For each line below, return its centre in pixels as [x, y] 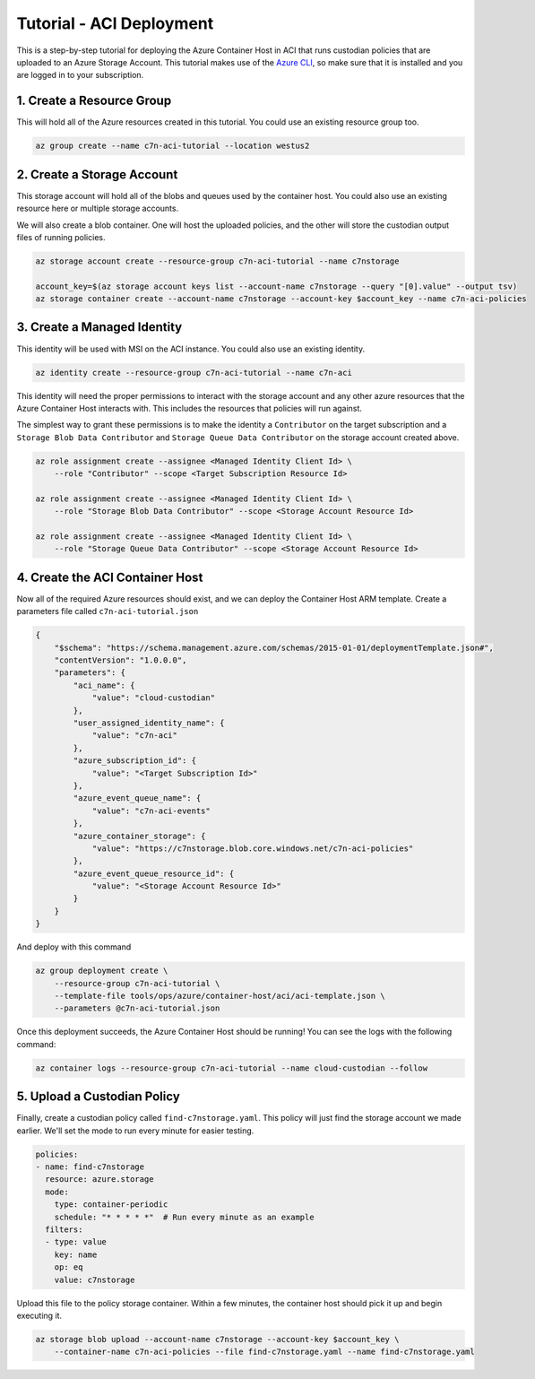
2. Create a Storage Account [97, 174]
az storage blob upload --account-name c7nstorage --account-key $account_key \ [217, 1339]
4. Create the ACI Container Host [110, 577]
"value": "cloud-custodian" [153, 698]
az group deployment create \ [102, 971]
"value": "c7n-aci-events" [151, 811]
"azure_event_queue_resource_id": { [154, 873]
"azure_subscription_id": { [135, 761]
